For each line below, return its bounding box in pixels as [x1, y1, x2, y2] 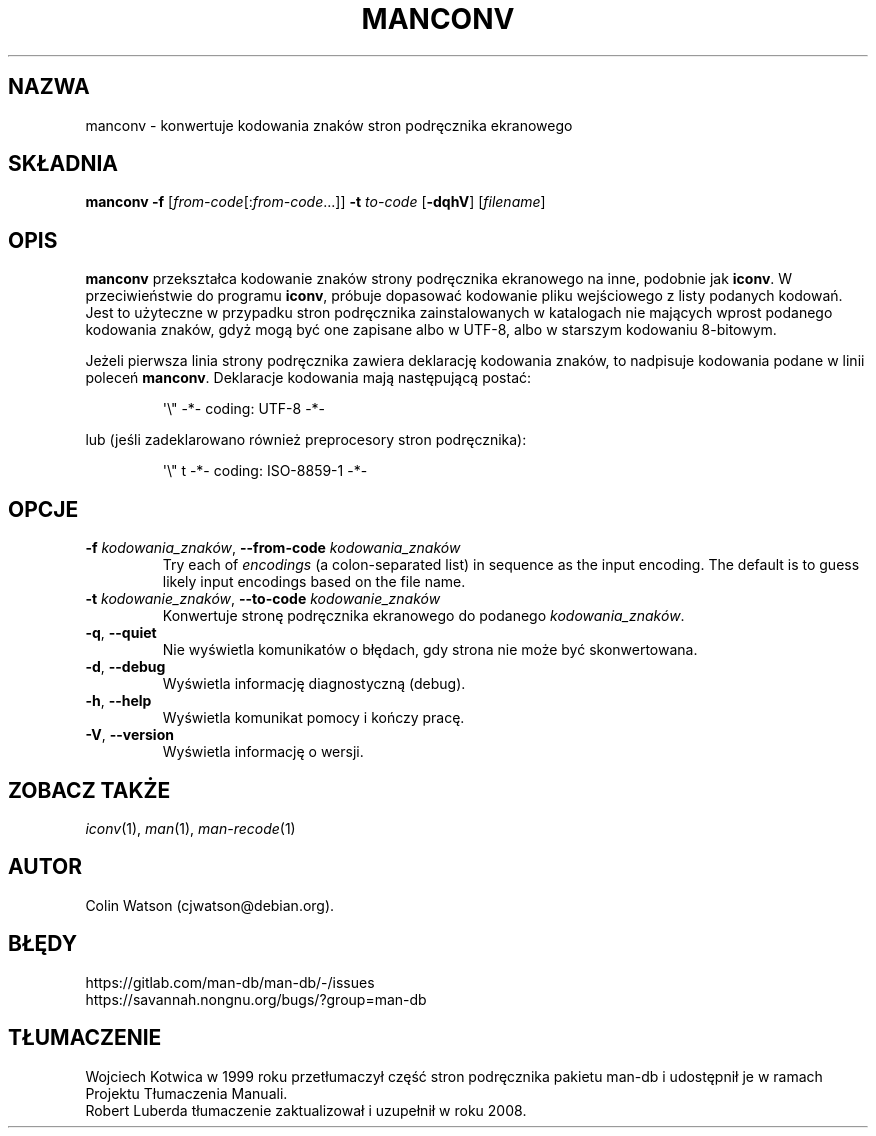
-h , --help [85, 692, 152, 710]
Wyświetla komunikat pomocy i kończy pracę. [162, 709, 465, 727]
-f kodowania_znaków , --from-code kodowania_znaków [85, 539, 461, 557]
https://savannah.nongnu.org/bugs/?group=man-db [85, 990, 427, 1008]
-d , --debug [85, 658, 166, 676]
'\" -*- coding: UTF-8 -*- [162, 400, 326, 418]
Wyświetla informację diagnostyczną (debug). [162, 675, 466, 693]
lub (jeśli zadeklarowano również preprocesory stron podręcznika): [85, 431, 527, 449]
